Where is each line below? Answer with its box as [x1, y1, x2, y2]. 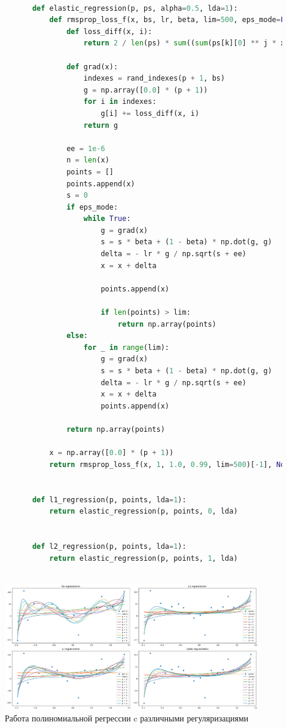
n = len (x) [66, 156, 109, 165]
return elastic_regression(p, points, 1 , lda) [49, 554, 238, 563]
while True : [83, 214, 131, 223]
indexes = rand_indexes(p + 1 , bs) [83, 74, 225, 83]
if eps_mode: [66, 202, 118, 211]
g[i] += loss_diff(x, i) [100, 109, 200, 118]
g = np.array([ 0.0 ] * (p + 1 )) [83, 85, 208, 94]
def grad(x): [66, 62, 118, 71]
